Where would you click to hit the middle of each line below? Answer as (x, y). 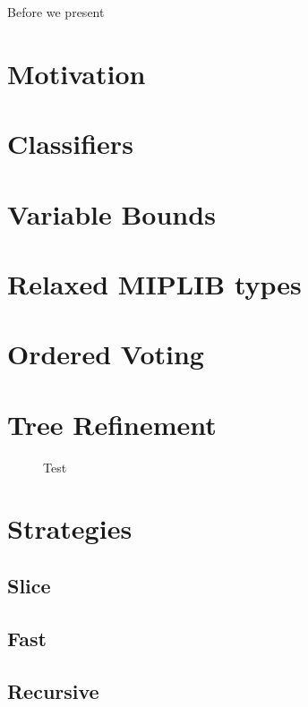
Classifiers (70, 144)
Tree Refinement (112, 424)
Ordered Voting (106, 354)
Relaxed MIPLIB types (154, 283)
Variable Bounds (111, 213)
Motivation (77, 73)
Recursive (53, 690)
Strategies (70, 528)
